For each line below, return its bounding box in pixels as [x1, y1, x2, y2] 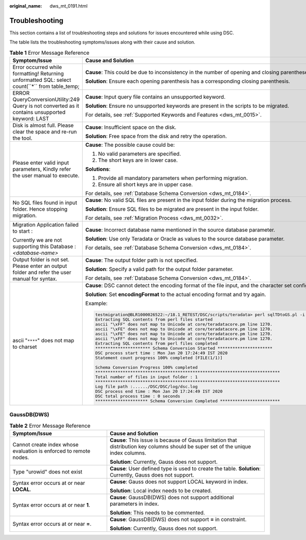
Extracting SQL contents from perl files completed [95, 341, 218, 346]
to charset [12, 343, 37, 350]
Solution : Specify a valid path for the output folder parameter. [85, 266, 234, 273]
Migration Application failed [12, 221, 79, 229]
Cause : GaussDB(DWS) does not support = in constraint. [110, 515, 247, 523]
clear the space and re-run [12, 128, 77, 136]
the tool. [12, 134, 33, 142]
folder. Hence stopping [12, 206, 68, 213]
